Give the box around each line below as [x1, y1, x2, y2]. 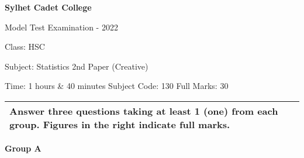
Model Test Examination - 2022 [5, 20, 118, 33]
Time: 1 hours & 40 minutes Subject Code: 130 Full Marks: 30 [5, 80, 229, 92]
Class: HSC [5, 40, 45, 53]
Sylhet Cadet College [5, 1, 92, 13]
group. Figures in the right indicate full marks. [9, 117, 230, 131]
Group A [5, 142, 42, 154]
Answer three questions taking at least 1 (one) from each [9, 104, 278, 118]
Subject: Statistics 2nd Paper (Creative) [5, 60, 148, 72]
